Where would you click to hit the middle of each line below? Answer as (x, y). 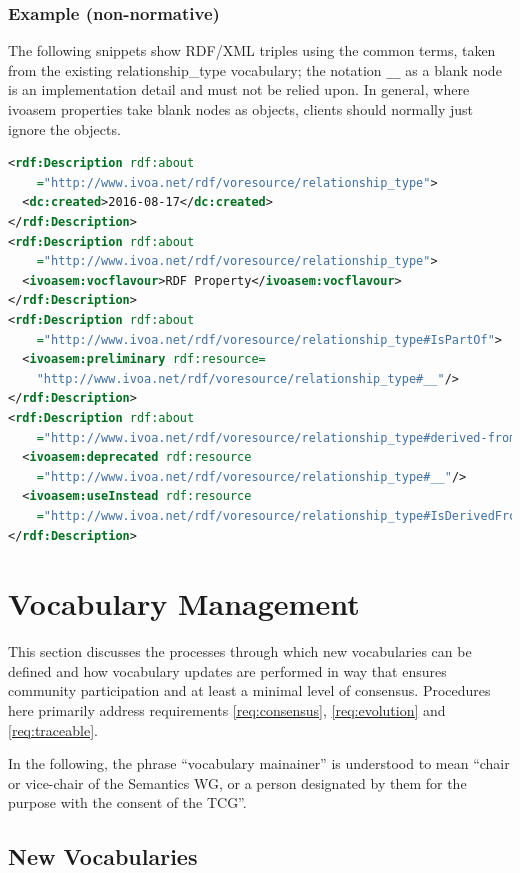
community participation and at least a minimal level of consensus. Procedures (249, 690)
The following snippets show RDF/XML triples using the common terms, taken (252, 50)
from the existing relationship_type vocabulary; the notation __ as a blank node (255, 69)
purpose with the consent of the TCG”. (127, 802)
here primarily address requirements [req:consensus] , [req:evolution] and (227, 710)
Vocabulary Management (184, 603)
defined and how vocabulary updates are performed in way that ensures (227, 670)
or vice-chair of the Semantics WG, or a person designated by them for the (237, 782)
